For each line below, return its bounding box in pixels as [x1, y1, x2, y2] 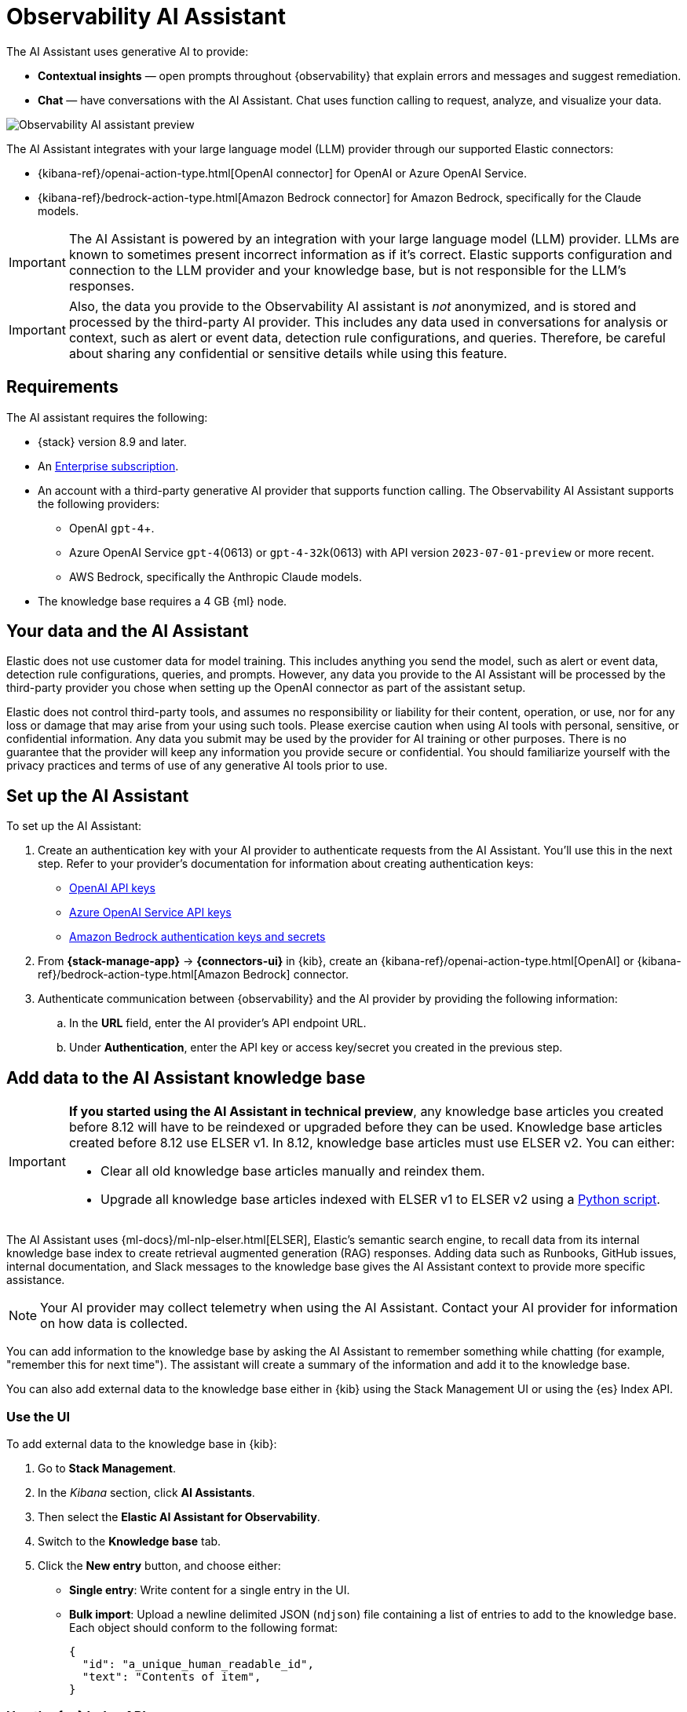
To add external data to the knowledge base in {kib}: [6, 1436, 277, 1450]
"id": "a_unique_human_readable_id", [82, 1657, 314, 1670]
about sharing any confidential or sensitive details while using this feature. [68, 345, 507, 361]
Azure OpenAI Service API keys [69, 905, 232, 920]
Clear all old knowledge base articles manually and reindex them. [100, 1163, 485, 1180]
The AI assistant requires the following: [6, 410, 208, 424]
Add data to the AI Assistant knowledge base [6, 1067, 366, 1088]
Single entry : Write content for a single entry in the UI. [69, 1582, 350, 1597]
